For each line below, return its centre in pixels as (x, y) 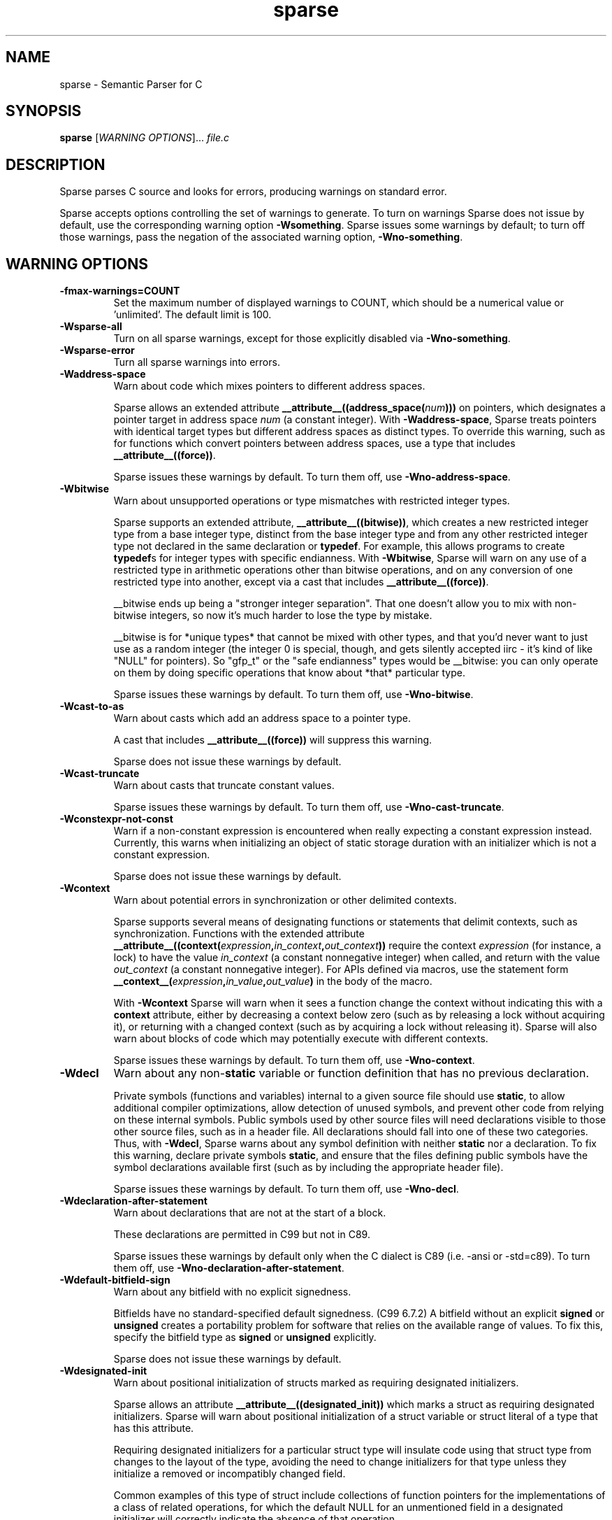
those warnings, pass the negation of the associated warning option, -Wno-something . (261, 237)
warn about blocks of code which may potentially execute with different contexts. (301, 1039)
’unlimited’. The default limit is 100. (192, 315)
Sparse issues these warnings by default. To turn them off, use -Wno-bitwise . (293, 695)
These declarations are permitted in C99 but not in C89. (242, 1235)
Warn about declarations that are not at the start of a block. (250, 1213)
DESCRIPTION (56, 164)
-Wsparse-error (97, 350)
